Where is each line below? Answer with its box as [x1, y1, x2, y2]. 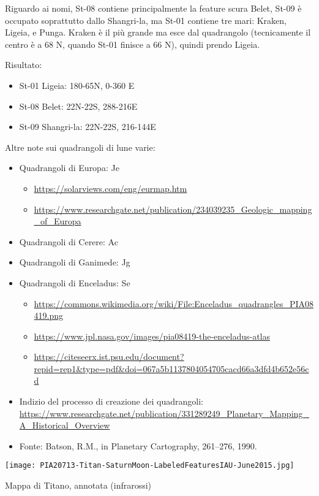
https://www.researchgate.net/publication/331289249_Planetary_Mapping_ [19, 406, 309, 419]
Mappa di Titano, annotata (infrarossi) [5, 479, 152, 492]
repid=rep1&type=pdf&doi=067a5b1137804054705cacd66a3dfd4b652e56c [34, 362, 309, 375]
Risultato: [5, 58, 42, 71]
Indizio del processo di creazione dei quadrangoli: [19, 395, 203, 408]
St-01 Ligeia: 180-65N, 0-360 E [19, 78, 135, 91]
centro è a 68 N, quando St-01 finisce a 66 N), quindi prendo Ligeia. [5, 37, 260, 50]
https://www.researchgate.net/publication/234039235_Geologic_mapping [34, 202, 312, 215]
